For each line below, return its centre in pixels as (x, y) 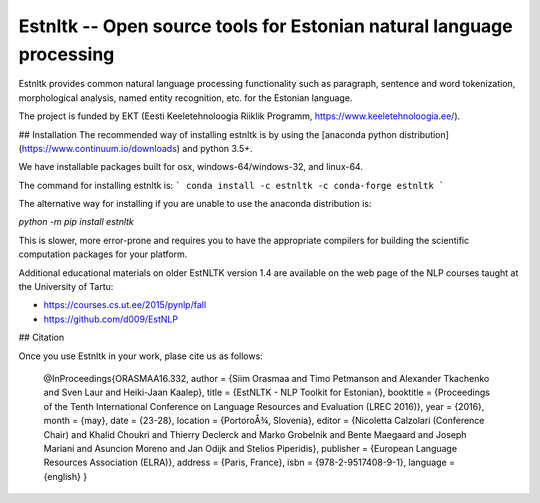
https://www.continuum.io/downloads (99, 148)
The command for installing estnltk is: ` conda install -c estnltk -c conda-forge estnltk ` (231, 185)
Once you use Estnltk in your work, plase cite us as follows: (141, 356)
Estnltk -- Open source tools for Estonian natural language (266, 26)
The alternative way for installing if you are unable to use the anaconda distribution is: (195, 204)
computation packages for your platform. (103, 254)
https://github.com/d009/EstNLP (111, 319)
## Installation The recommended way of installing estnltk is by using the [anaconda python (207, 134)
